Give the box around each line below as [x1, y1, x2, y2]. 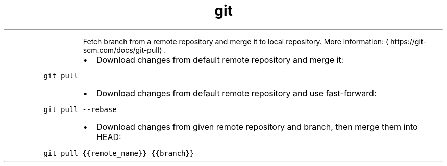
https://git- [390, 37, 427, 46]
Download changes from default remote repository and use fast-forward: [96, 88, 377, 98]
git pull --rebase [43, 105, 117, 114]
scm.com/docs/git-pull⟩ [83, 45, 162, 54]
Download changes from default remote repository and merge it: [96, 54, 344, 65]
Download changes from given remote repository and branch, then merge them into [96, 121, 418, 132]
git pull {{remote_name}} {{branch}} [43, 149, 194, 157]
